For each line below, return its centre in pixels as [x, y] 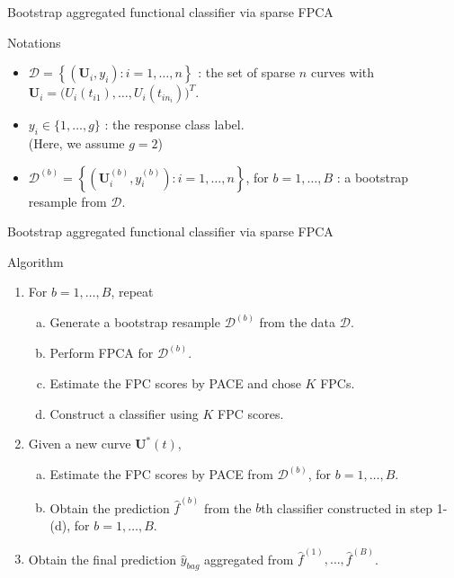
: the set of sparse [247, 72]
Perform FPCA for [102, 353]
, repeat [132, 292]
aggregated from [249, 559]
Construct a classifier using [124, 413]
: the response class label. [174, 124]
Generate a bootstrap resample [135, 322]
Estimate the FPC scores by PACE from [161, 474]
